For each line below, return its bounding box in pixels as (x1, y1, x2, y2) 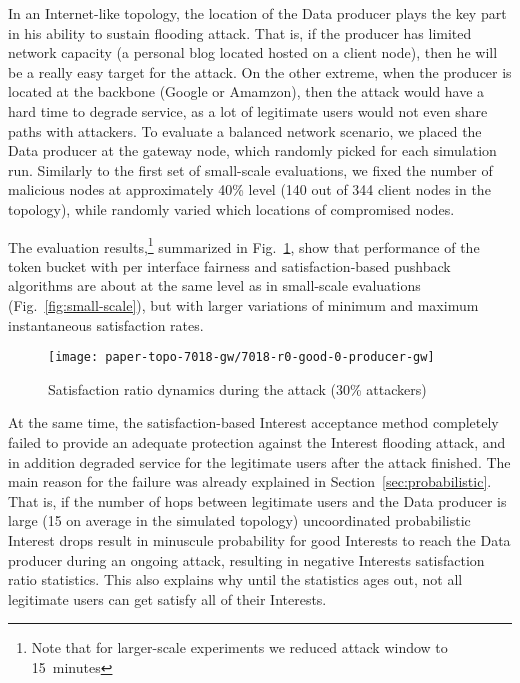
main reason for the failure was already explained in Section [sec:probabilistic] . (8, 471, 492, 492)
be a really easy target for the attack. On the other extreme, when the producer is (8, 61, 512, 82)
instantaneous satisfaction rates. (8, 314, 204, 335)
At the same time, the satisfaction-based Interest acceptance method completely (8, 412, 499, 433)
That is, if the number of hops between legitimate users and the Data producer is (8, 490, 507, 511)
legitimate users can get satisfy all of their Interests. (8, 588, 327, 609)
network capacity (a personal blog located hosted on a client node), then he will (8, 42, 498, 63)
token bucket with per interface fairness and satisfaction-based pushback (8, 255, 451, 276)
